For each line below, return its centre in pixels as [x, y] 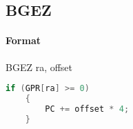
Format [23, 40]
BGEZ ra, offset [39, 67]
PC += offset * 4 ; [87, 109]
